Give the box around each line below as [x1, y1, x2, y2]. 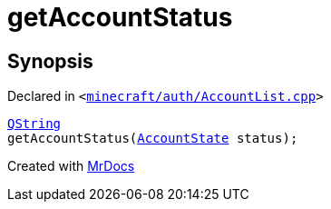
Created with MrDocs [7, 158, 135, 174]
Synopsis [7, 49, 93, 73]
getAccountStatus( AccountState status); [7, 131, 298, 146]
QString [7, 116, 62, 132]
